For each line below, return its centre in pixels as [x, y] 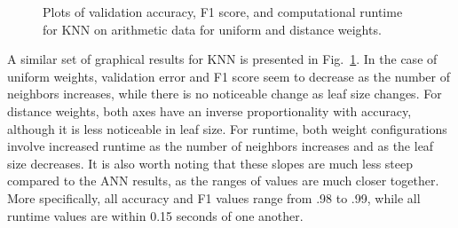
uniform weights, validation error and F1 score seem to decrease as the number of [229, 76]
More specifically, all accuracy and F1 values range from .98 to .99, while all [214, 197]
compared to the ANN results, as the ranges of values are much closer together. [223, 181]
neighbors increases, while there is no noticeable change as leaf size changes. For [225, 94]
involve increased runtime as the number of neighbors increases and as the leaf [221, 146]
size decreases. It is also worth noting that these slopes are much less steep [210, 163]
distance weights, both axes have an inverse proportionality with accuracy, [209, 110]
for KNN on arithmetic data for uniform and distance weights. [212, 29]
